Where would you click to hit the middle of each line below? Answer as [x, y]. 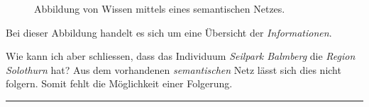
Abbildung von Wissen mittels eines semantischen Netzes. [160, 8]
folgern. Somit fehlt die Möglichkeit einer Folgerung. [119, 83]
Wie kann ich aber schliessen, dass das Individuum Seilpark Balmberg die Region [181, 56]
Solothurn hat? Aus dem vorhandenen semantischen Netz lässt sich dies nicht [174, 69]
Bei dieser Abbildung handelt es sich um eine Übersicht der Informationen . [169, 32]
